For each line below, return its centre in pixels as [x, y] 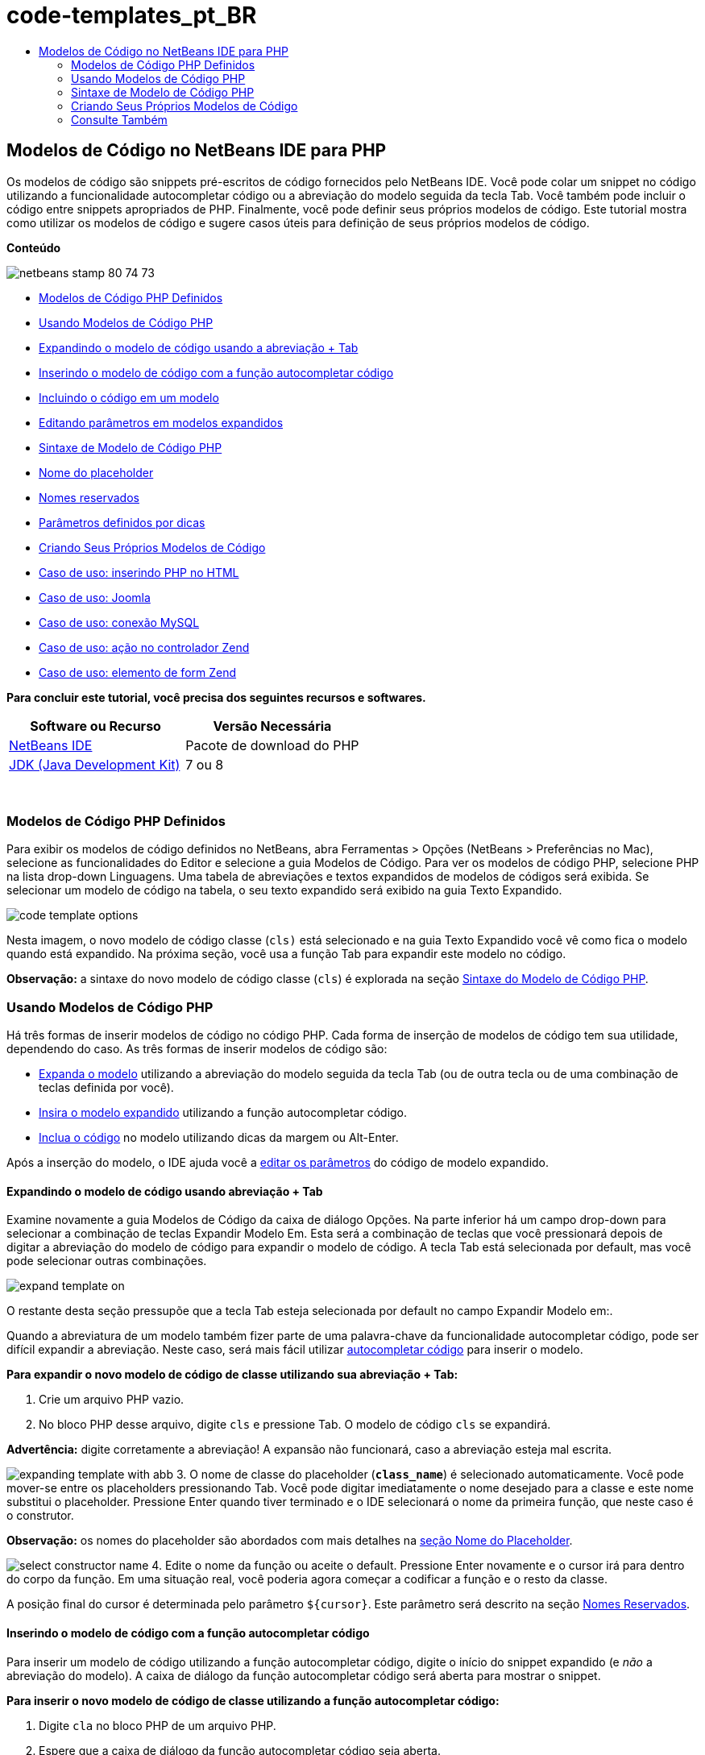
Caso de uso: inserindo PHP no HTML [139, 572]
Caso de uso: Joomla [95, 597]
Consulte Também [119, 119]
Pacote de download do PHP [272, 745]
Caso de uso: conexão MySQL [119, 622]
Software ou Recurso [95, 726]
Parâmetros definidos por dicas [122, 522]
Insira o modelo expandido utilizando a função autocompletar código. [223, 1113]
